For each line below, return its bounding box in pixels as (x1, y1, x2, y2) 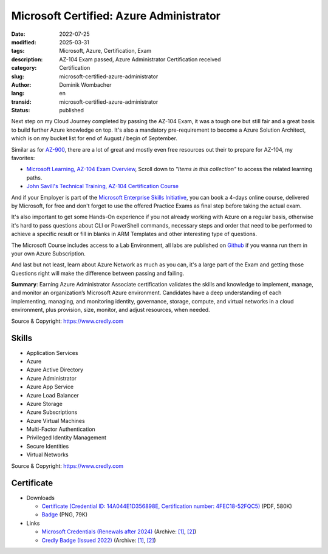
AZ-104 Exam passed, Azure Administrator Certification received (59, 55, 221, 63)
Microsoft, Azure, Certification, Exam (59, 47, 152, 55)
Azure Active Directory (26, 366, 84, 373)
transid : (11, 98, 32, 106)
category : (11, 64, 37, 72)
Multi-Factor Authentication (26, 425, 95, 433)
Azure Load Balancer (26, 391, 79, 399)
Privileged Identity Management (26, 434, 106, 441)
